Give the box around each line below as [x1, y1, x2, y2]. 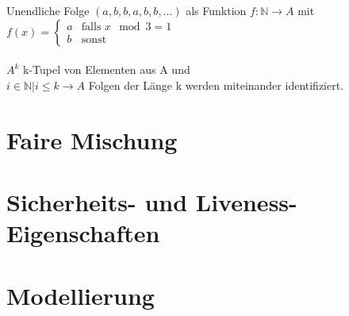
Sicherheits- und [6, 185, 188, 218]
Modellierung [6, 279, 155, 311]
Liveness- [195, 185, 297, 218]
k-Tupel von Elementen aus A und [23, 61, 190, 78]
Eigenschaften [6, 217, 160, 249]
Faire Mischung [6, 123, 178, 156]
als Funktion [186, 2, 247, 18]
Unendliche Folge [6, 2, 90, 18]
